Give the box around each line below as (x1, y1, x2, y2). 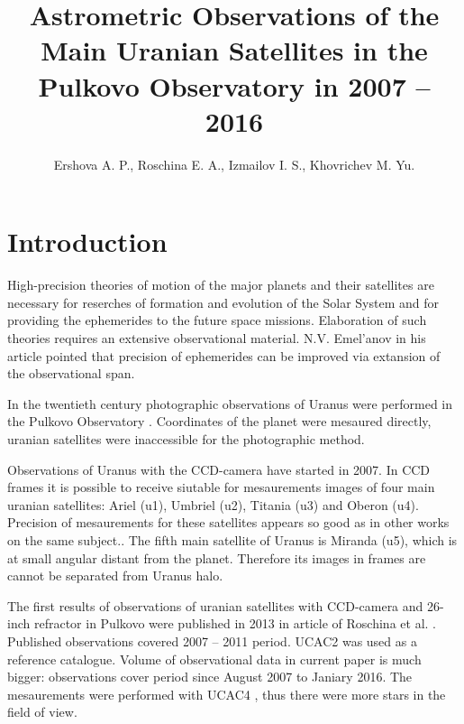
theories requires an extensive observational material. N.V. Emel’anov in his (7, 329, 426, 347)
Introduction (7, 223, 168, 260)
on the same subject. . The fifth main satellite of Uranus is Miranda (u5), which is (7, 530, 458, 549)
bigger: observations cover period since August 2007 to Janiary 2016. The (7, 667, 413, 686)
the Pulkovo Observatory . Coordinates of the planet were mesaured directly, (7, 412, 432, 431)
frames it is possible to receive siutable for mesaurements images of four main (7, 478, 435, 497)
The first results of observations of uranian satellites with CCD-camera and (7, 596, 423, 615)
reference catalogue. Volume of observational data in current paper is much (7, 649, 422, 668)
